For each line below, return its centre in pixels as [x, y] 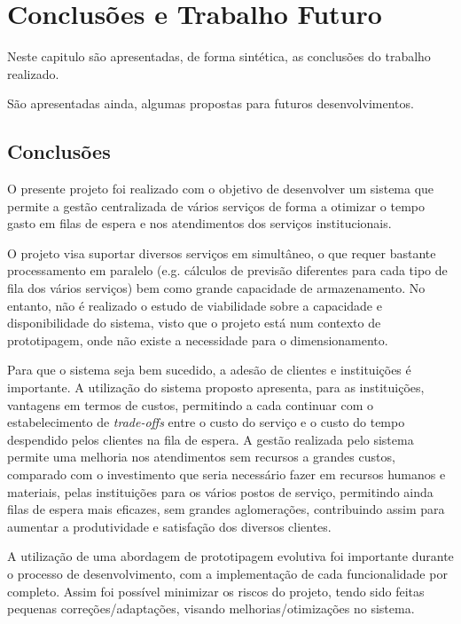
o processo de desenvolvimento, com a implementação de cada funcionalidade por [227, 573]
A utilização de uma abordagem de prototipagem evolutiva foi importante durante [230, 556]
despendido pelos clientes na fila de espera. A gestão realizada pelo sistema [211, 439]
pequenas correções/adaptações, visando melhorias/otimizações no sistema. [211, 608]
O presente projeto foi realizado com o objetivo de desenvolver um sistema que [221, 189]
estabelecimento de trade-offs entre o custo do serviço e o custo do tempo [206, 422]
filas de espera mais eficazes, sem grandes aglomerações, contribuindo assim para [226, 509]
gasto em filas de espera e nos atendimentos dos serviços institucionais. [199, 223]
